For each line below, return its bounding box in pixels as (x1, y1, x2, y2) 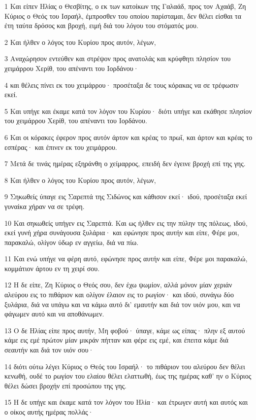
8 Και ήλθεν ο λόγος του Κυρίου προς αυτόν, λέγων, (4, 175, 156, 185)
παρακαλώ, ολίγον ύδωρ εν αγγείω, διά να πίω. (4, 237, 139, 247)
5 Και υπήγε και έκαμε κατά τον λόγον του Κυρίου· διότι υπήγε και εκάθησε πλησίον (4, 105, 252, 116)
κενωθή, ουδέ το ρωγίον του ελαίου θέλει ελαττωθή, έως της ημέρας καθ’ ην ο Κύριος (4, 371, 252, 381)
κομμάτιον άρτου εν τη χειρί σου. (4, 263, 100, 273)
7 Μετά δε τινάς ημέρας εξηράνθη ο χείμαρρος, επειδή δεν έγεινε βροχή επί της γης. (4, 158, 246, 169)
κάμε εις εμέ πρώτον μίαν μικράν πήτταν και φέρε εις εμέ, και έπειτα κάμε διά (4, 335, 228, 345)
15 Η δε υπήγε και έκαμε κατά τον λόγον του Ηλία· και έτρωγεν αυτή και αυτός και (4, 397, 248, 407)
